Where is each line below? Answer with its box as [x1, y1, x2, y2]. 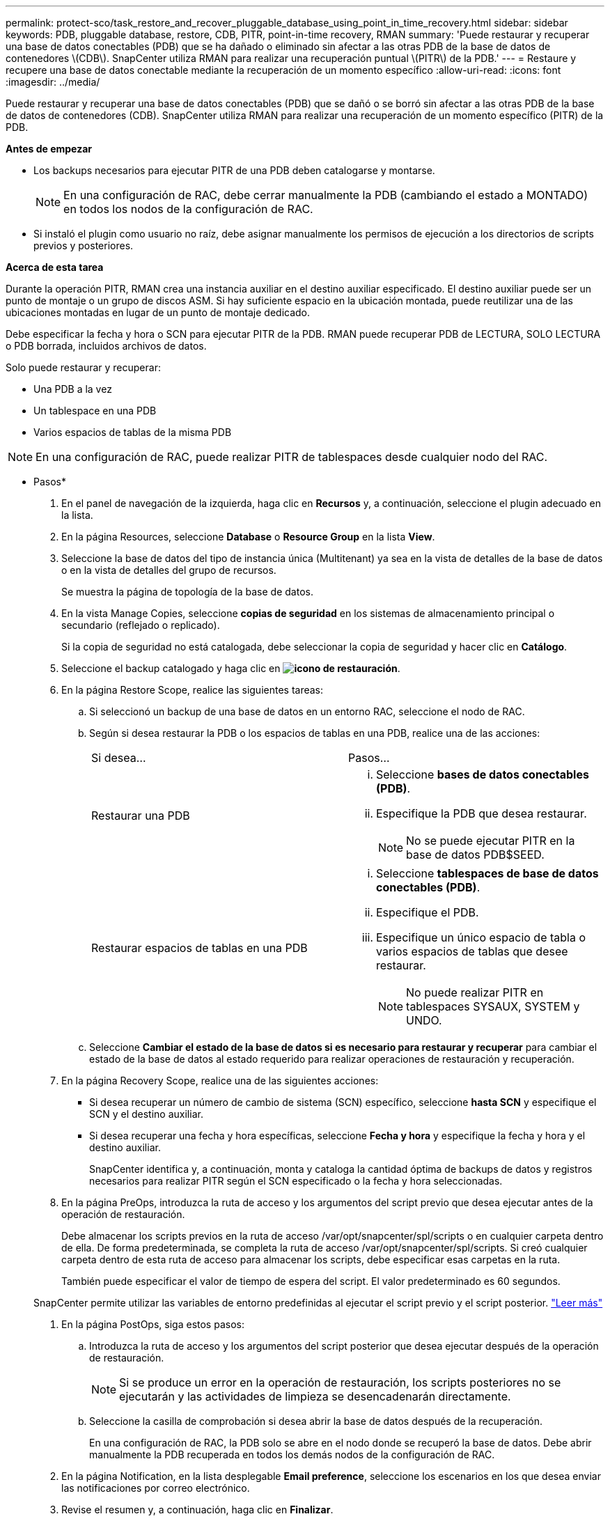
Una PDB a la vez [33, 383, 112, 395]
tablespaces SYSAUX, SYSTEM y [406, 999, 580, 1013]
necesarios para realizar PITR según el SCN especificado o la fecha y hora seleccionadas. [89, 1175, 503, 1187]
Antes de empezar [6, 143, 92, 155]
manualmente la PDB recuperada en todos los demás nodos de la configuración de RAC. [89, 1449, 495, 1460]
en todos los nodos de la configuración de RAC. [63, 202, 313, 216]
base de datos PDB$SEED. [406, 848, 545, 861]
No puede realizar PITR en [406, 985, 544, 999]
